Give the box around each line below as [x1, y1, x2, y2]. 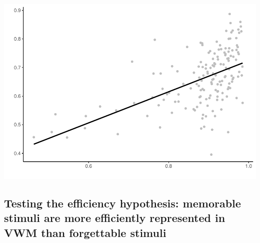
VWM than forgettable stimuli [4, 224, 166, 240]
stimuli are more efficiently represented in [4, 210, 225, 225]
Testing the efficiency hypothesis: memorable [4, 195, 241, 210]
